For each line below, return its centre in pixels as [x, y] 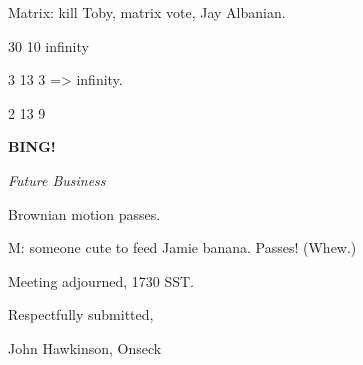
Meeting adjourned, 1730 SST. [101, 280]
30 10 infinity [48, 45]
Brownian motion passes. [84, 213]
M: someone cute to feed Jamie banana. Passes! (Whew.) [182, 247]
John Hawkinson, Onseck [85, 347]
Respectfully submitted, [81, 314]
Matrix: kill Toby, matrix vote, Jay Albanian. [147, 12]
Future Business [57, 179]
